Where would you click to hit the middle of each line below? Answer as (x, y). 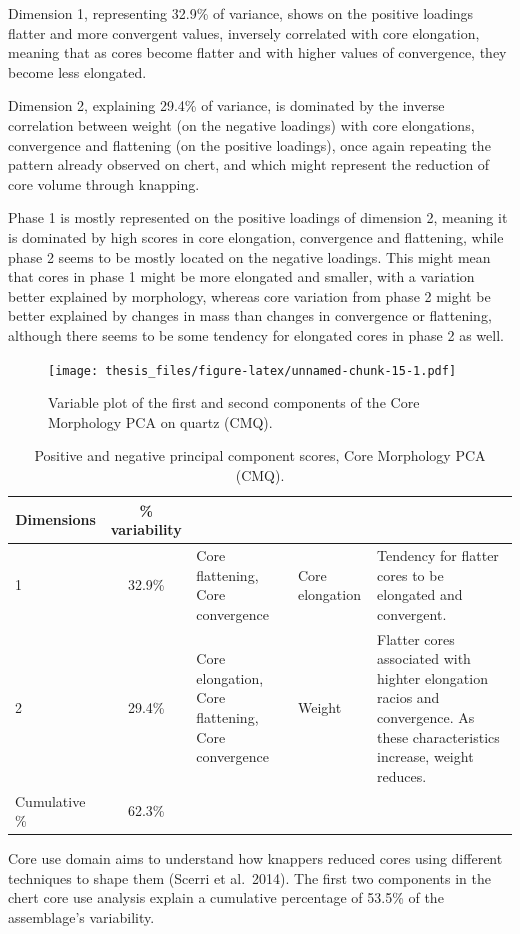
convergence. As (426, 716)
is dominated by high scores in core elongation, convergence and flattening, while (256, 236)
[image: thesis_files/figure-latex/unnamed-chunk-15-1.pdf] (252, 370)
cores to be (410, 574)
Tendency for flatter (438, 554)
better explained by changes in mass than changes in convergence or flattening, (250, 315)
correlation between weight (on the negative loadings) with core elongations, (241, 124)
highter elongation (432, 677)
